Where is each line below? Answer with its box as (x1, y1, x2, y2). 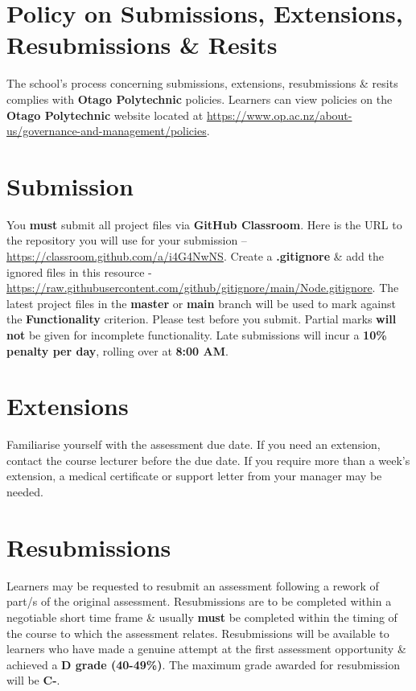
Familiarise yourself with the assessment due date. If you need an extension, (6, 436, 381, 453)
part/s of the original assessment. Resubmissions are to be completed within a (6, 593, 392, 610)
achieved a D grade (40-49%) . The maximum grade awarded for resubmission (6, 656, 400, 672)
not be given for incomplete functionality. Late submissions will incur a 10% (6, 326, 387, 343)
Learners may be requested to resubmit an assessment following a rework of (6, 577, 379, 594)
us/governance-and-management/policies (6, 122, 207, 139)
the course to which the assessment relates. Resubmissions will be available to (6, 624, 389, 641)
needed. (6, 483, 43, 500)
